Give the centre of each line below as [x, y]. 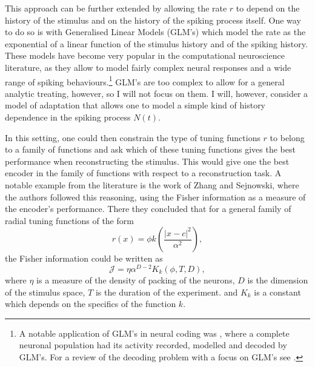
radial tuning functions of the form [69, 220]
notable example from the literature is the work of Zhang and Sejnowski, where [152, 184]
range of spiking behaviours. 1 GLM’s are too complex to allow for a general [145, 81]
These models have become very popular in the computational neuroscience [145, 55]
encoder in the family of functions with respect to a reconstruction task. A [143, 173]
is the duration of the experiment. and [167, 292]
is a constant [277, 292]
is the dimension [278, 280]
